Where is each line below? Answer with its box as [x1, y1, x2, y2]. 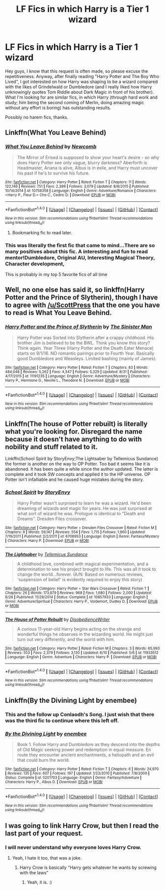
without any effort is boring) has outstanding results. [5, 105, 111, 111]
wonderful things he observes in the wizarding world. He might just [17, 631, 153, 637]
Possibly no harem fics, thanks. [5, 114, 69, 120]
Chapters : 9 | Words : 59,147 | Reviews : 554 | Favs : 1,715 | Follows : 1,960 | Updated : [5, 529, 146, 534]
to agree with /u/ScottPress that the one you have [5, 301, 160, 309]
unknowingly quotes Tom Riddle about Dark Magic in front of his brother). [5, 89, 154, 95]
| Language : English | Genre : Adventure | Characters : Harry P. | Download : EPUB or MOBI [5, 654, 157, 659]
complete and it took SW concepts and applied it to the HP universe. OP [5, 472, 151, 477]
